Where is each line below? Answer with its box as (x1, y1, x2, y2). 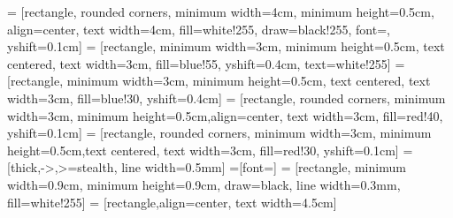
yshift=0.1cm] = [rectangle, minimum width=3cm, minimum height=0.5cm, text (7, 37, 445, 56)
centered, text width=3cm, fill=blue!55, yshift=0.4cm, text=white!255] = (7, 54, 405, 72)
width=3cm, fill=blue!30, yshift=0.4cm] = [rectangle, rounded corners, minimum (7, 88, 446, 107)
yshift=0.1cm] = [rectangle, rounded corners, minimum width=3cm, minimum (7, 124, 432, 142)
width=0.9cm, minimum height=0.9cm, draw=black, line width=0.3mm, (7, 175, 401, 193)
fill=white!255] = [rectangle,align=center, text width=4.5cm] (7, 192, 337, 211)
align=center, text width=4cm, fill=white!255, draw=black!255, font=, (7, 19, 390, 38)
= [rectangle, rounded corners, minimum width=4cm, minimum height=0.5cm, (7, 3, 434, 20)
